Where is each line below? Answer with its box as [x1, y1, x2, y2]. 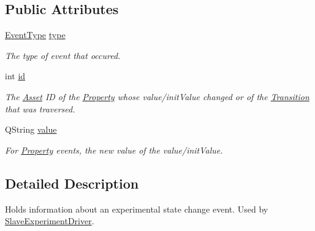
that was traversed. [5, 102, 75, 115]
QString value [5, 123, 57, 136]
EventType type [5, 28, 66, 41]
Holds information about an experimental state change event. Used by [5, 202, 268, 215]
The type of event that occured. [5, 49, 121, 61]
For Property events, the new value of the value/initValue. [5, 143, 223, 156]
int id [5, 69, 26, 82]
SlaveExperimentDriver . [5, 214, 94, 227]
